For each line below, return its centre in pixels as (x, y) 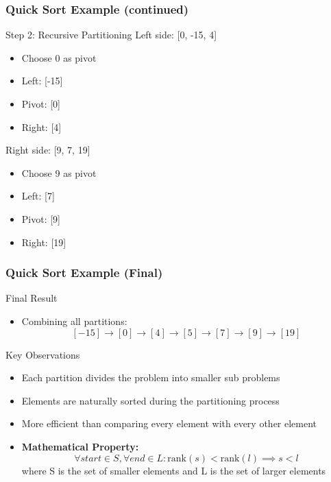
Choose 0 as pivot (59, 57)
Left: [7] (38, 196)
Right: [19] (44, 242)
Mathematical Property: (80, 446)
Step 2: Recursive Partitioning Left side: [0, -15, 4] (111, 35)
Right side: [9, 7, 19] (48, 150)
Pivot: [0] (41, 104)
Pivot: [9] (41, 218)
